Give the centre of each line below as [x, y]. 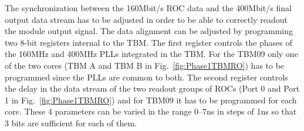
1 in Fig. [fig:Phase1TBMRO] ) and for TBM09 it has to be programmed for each [151, 100]
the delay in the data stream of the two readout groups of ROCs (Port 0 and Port [152, 88]
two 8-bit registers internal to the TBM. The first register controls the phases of [148, 42]
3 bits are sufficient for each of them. [71, 122]
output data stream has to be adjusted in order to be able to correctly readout [146, 19]
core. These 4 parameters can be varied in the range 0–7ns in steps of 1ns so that [151, 111]
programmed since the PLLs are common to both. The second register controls [146, 77]
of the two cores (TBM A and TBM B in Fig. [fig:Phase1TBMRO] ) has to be [145, 65]
